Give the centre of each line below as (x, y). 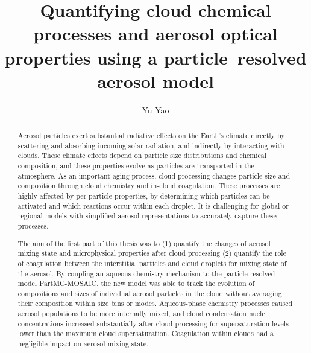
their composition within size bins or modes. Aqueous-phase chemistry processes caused (155, 303)
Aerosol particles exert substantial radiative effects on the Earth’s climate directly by (151, 135)
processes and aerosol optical (155, 33)
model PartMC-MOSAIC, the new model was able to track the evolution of (136, 283)
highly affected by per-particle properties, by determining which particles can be (144, 196)
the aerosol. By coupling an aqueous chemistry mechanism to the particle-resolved (146, 273)
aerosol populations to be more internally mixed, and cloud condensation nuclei (142, 313)
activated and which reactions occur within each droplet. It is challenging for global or (153, 205)
